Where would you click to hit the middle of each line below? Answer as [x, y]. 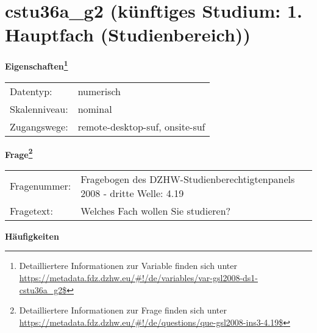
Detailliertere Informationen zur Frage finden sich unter [123, 310]
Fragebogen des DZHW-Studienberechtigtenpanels [188, 179]
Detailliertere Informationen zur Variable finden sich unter [128, 266]
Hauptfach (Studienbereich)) [128, 34]
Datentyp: [31, 91]
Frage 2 [19, 153]
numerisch [99, 91]
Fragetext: [31, 210]
